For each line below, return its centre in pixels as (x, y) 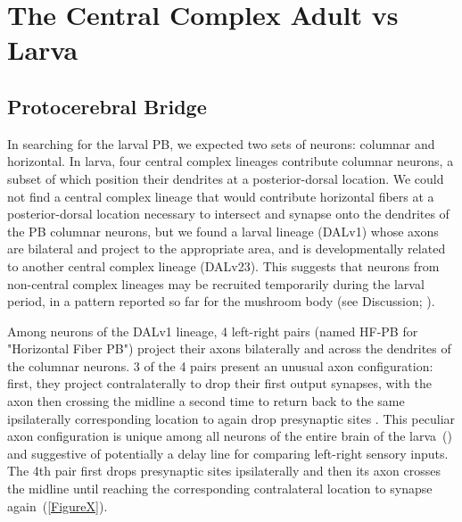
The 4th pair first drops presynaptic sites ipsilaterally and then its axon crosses (224, 471)
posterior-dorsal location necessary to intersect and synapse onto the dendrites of (228, 214)
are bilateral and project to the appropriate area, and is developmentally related (227, 249)
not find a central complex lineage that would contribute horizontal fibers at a (221, 196)
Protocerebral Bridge (107, 106)
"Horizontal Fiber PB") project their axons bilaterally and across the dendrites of (229, 348)
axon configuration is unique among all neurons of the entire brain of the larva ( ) (230, 436)
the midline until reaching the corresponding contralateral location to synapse (220, 489)
